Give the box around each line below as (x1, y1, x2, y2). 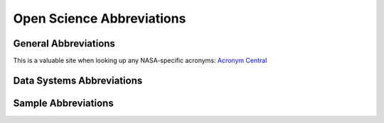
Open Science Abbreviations (13, 11, 186, 26)
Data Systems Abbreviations (13, 74, 143, 86)
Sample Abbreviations (13, 97, 114, 109)
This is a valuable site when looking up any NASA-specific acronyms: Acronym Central (13, 57, 267, 65)
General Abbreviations (13, 37, 115, 49)
